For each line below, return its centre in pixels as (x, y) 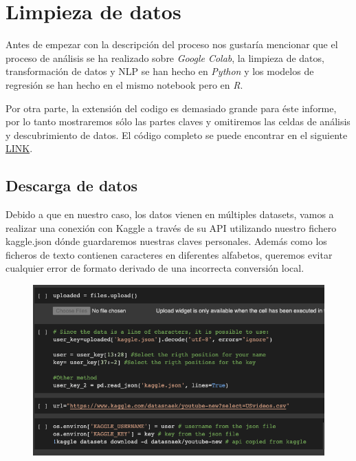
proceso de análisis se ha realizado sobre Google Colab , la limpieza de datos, (165, 57)
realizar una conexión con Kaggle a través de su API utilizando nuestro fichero (171, 227)
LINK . (19, 148)
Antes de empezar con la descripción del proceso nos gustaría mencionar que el (172, 44)
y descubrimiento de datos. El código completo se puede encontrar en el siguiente (177, 135)
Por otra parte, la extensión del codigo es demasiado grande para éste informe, (171, 108)
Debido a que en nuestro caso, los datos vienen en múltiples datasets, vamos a (170, 214)
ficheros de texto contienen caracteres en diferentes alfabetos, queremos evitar (169, 254)
